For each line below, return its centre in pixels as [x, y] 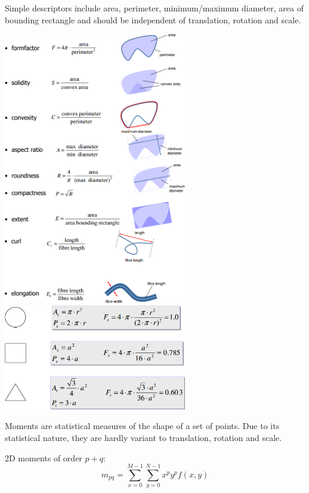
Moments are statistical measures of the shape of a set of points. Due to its [142, 426]
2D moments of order [44, 457]
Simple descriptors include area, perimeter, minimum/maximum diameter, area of [154, 8]
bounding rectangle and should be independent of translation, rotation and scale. [153, 19]
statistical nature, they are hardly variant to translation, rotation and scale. [143, 437]
